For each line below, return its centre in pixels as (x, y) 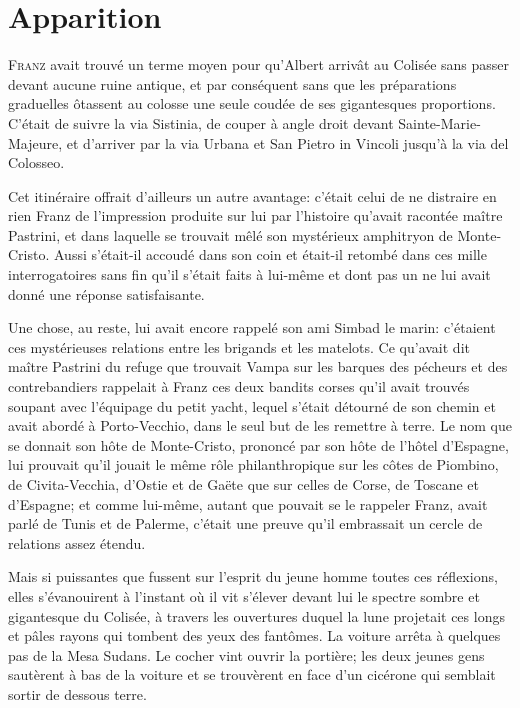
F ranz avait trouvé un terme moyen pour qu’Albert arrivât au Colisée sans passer (259, 64)
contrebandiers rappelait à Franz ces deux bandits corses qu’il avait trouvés (239, 386)
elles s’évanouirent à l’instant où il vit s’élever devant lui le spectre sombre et (244, 595)
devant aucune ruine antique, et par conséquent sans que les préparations (232, 83)
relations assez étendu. (77, 542)
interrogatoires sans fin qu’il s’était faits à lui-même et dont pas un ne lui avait (249, 274)
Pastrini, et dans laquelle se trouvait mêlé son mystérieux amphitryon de (230, 234)
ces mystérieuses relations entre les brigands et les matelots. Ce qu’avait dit (239, 346)
